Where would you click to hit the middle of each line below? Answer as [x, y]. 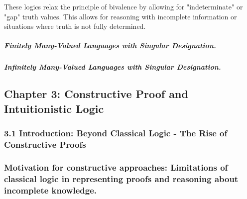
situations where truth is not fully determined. [75, 26]
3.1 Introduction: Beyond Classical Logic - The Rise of [116, 133]
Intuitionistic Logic [54, 108]
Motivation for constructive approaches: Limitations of [116, 167]
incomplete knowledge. [51, 190]
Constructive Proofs [45, 144]
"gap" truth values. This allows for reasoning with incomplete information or [121, 16]
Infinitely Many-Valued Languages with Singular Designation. [113, 67]
